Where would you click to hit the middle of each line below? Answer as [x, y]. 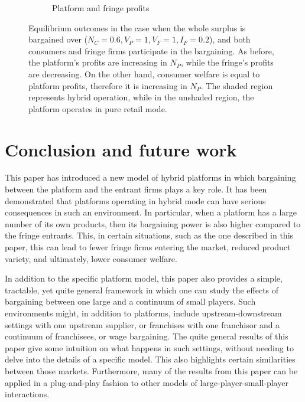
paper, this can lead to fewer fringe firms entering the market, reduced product [148, 247]
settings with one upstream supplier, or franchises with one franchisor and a [142, 324]
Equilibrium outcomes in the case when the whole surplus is [137, 27]
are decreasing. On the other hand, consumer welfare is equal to [144, 73]
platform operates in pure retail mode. [98, 108]
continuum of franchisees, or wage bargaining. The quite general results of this [147, 336]
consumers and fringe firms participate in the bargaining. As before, [151, 50]
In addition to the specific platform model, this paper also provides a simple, [144, 278]
